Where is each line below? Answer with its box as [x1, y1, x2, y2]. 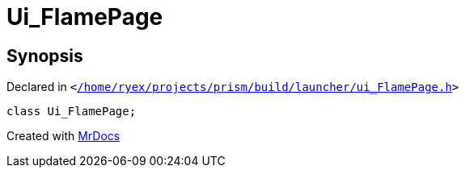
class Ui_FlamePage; [6, 105, 137, 118]
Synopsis [6, 45, 83, 66]
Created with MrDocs [6, 129, 120, 143]
